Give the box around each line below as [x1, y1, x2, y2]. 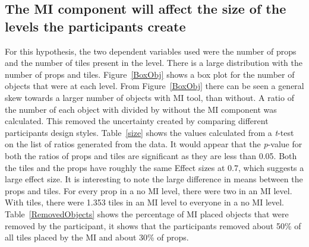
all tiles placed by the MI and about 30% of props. [5, 231, 189, 243]
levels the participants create [5, 17, 186, 35]
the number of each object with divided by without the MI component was [5, 103, 277, 115]
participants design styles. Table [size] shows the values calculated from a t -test [5, 126, 294, 138]
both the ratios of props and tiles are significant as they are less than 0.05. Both [5, 149, 297, 161]
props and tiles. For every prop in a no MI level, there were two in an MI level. [5, 184, 292, 197]
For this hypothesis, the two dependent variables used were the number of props [5, 45, 297, 57]
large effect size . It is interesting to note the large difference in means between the [5, 173, 303, 185]
